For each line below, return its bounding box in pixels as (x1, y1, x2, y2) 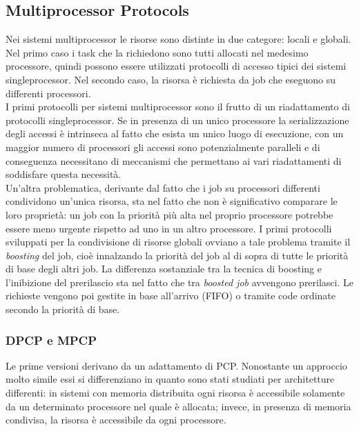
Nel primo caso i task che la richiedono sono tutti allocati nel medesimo (6, 45, 309, 59)
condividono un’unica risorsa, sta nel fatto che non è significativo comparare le (6, 194, 338, 208)
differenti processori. (6, 86, 91, 100)
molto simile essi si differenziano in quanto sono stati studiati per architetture (6, 372, 335, 386)
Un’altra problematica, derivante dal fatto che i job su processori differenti (6, 180, 320, 194)
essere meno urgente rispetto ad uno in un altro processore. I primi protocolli (6, 221, 332, 235)
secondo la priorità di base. (6, 302, 120, 317)
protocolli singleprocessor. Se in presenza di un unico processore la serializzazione (6, 112, 349, 127)
